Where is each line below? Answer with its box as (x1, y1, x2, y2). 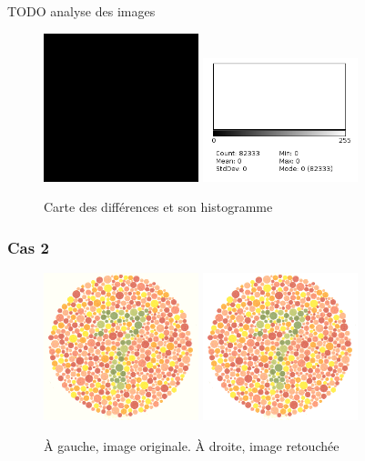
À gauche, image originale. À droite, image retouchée (44, 436, 340, 456)
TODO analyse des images (7, 2, 156, 20)
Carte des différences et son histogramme (44, 197, 273, 216)
